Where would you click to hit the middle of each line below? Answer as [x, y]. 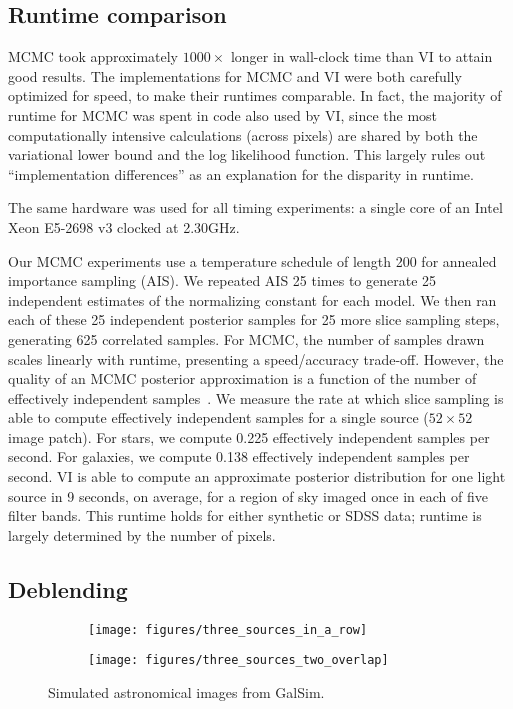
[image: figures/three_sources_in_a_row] [228, 629]
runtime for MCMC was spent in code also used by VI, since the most [223, 114]
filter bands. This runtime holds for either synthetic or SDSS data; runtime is [245, 515]
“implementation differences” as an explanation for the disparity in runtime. [241, 173]
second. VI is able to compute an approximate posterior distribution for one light [257, 476]
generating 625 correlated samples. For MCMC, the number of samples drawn [246, 338]
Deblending [68, 588]
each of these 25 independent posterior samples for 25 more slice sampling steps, [254, 319]
